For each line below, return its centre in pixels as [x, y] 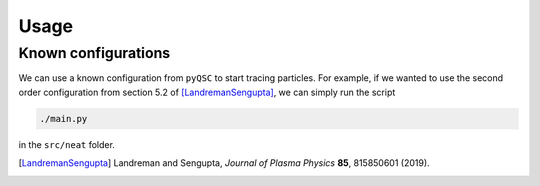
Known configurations [94, 53]
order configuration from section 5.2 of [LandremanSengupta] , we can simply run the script [207, 92]
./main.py [63, 118]
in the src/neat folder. [66, 144]
